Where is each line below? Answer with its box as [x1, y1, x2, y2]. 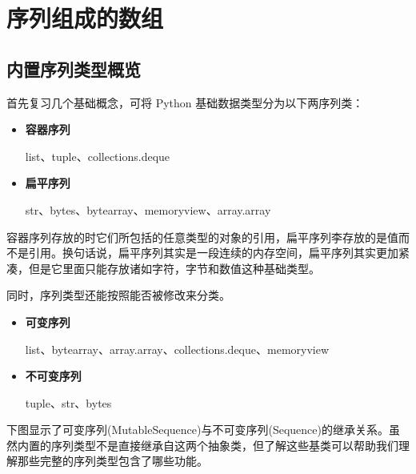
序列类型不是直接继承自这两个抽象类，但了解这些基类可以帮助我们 [50, 436, 398, 453]
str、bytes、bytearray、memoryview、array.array [25, 201, 271, 218]
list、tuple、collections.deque [25, 147, 170, 164]
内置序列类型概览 [6, 56, 141, 81]
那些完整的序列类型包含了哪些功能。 [17, 452, 208, 469]
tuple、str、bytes [25, 394, 112, 411]
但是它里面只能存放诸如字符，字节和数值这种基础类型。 [28, 259, 320, 276]
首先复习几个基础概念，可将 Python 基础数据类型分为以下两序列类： [6, 94, 364, 110]
